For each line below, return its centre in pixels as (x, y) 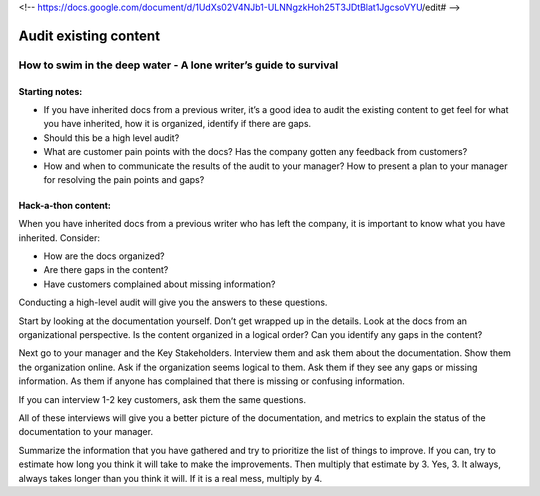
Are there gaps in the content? (106, 270)
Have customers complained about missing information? (159, 284)
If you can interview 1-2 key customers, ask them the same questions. (162, 399)
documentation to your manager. (86, 432)
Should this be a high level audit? (111, 137)
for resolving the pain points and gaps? (124, 179)
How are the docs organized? (104, 256)
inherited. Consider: (59, 237)
